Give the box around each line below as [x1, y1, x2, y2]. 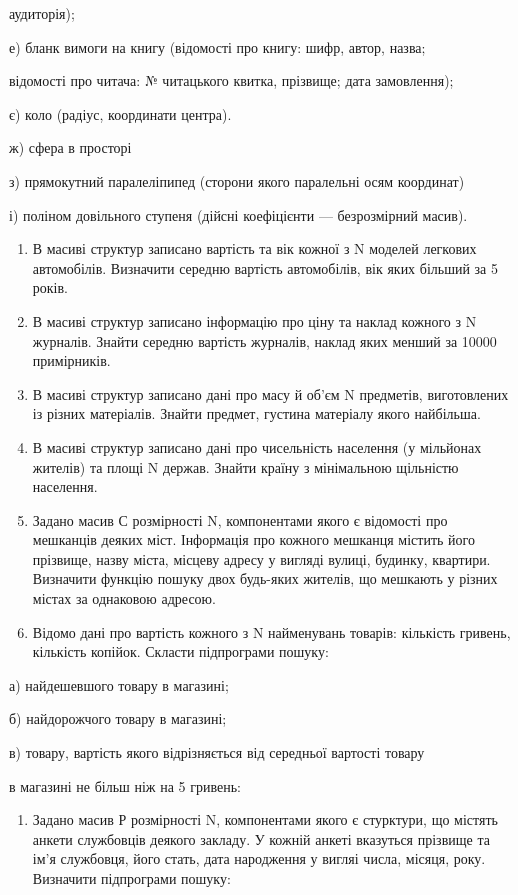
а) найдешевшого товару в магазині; [9, 674, 229, 695]
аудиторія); [9, 3, 75, 23]
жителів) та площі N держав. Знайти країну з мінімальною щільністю [32, 456, 459, 477]
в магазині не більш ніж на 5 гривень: [9, 775, 241, 796]
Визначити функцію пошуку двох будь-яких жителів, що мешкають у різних [32, 568, 498, 589]
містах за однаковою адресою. [32, 588, 216, 609]
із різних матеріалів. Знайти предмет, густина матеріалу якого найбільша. [32, 403, 481, 424]
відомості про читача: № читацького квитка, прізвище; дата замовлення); [9, 70, 454, 91]
